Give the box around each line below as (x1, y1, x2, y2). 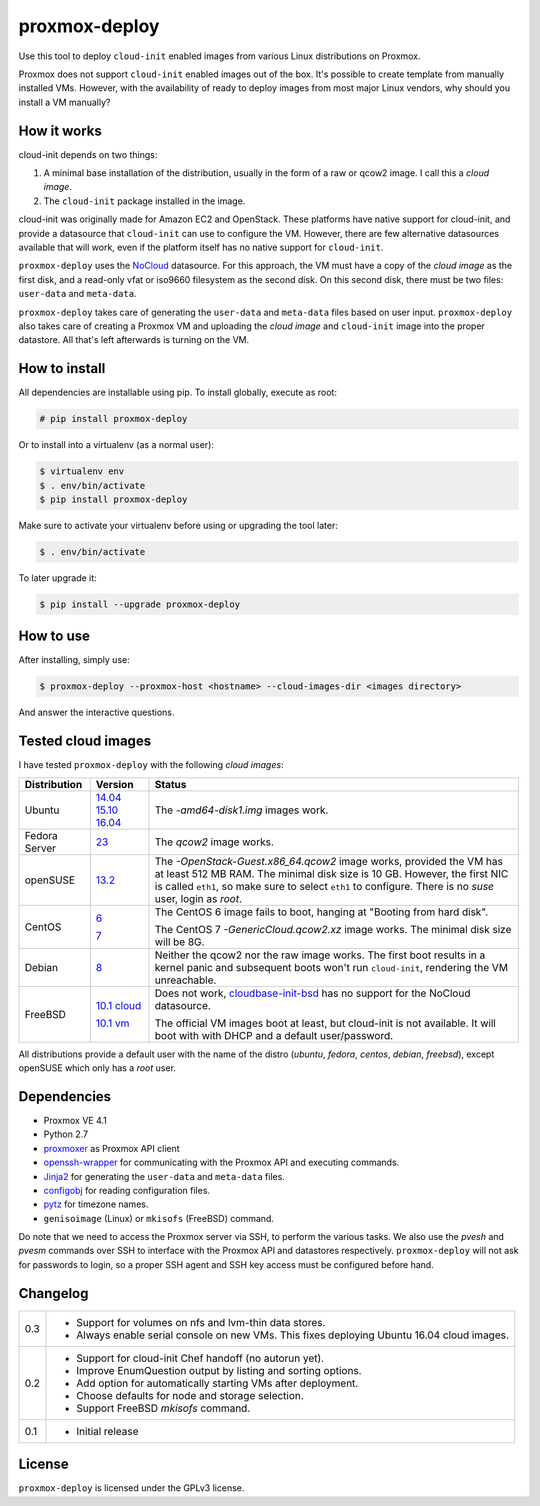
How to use (18, 628, 90, 645)
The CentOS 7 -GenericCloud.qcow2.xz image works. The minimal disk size (154, 922, 512, 936)
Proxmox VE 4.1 (43, 1114, 107, 1126)
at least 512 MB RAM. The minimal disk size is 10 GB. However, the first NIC (154, 866, 509, 880)
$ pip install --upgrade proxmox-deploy (39, 598, 240, 610)
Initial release (76, 1424, 139, 1438)
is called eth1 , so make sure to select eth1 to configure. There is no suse (154, 879, 495, 893)
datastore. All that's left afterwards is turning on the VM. (18, 334, 250, 346)
